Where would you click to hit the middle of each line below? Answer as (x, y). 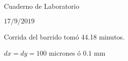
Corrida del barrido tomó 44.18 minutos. (64, 36)
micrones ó (65, 53)
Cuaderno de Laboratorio (42, 6)
